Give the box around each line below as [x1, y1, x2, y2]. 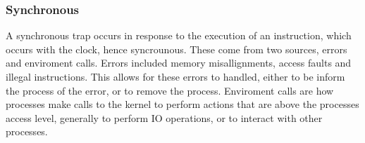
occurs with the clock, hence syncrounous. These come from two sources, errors [6, 41, 347, 56]
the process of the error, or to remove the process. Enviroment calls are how [6, 83, 334, 97]
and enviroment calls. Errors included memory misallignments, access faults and [6, 55, 352, 70]
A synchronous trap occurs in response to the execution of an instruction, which [6, 28, 352, 43]
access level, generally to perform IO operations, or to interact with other [6, 110, 323, 125]
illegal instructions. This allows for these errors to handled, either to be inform [6, 69, 345, 83]
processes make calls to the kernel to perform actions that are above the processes [6, 97, 359, 111]
